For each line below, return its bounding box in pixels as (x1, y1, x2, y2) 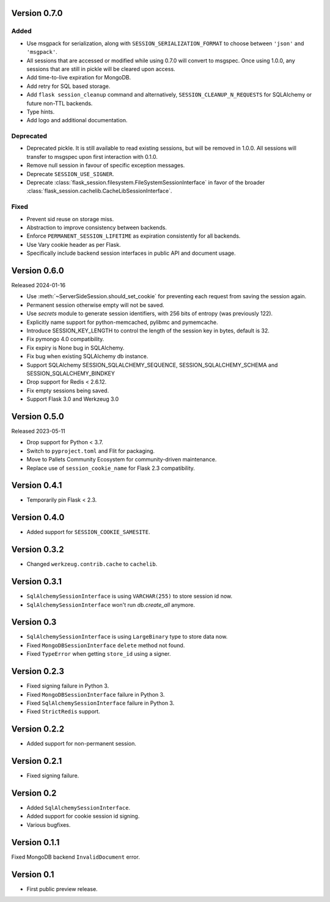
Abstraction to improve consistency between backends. (26, 224, 167, 231)
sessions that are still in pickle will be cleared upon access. (26, 65, 175, 73)
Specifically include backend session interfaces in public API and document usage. (26, 249, 237, 257)
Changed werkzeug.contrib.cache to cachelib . (26, 560, 158, 568)
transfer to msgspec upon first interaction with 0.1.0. (26, 153, 158, 160)
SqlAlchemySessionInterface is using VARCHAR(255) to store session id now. (26, 593, 233, 600)
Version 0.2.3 (11, 666, 64, 676)
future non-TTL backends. (26, 100, 93, 107)
